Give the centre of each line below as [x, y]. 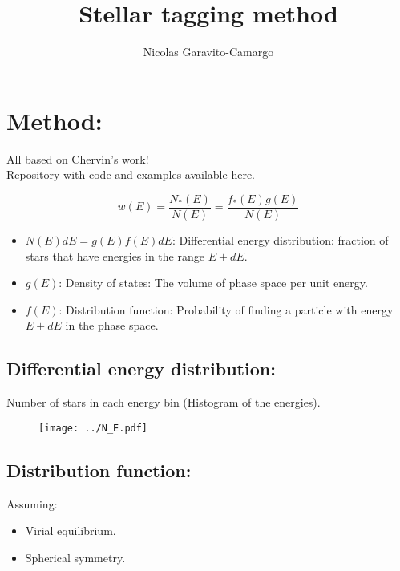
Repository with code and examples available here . [131, 174]
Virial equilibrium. [71, 531]
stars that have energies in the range [115, 255]
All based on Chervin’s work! [78, 158]
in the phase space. [112, 325]
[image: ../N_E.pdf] [93, 428]
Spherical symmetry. [75, 557]
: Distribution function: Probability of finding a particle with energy [226, 309]
